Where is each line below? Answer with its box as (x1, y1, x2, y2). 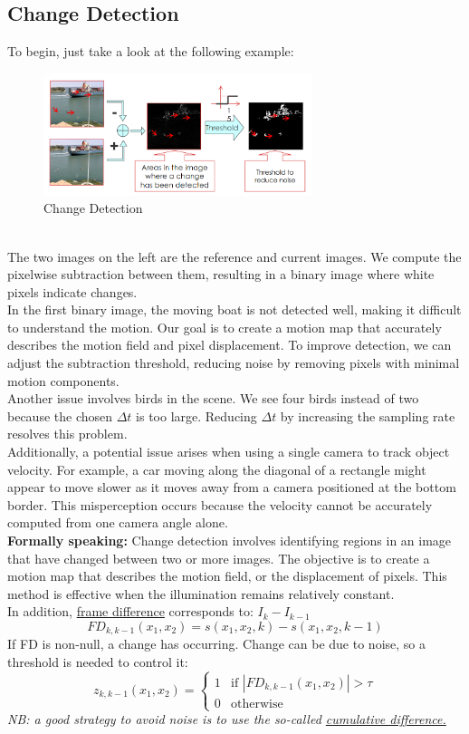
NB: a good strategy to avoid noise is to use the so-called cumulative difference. (7, 710, 446, 729)
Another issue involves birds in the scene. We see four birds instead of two (7, 389, 419, 408)
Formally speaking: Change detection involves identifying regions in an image (7, 531, 452, 550)
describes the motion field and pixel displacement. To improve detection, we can (7, 335, 452, 354)
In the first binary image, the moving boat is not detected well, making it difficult (7, 300, 462, 319)
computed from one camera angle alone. (7, 513, 228, 532)
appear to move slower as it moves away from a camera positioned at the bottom (7, 478, 456, 497)
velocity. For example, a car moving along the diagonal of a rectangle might (7, 459, 426, 478)
